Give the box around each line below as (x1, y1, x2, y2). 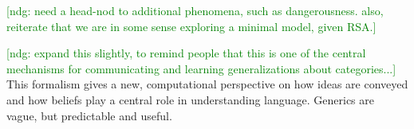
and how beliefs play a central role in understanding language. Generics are (6, 91, 374, 107)
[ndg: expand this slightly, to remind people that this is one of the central (6, 45, 366, 61)
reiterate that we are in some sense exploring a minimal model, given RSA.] (6, 18, 377, 34)
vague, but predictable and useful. (6, 107, 172, 123)
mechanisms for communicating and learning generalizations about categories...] (6, 60, 396, 76)
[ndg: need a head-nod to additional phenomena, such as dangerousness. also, (6, 2, 384, 18)
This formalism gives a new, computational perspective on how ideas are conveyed (6, 76, 408, 92)
